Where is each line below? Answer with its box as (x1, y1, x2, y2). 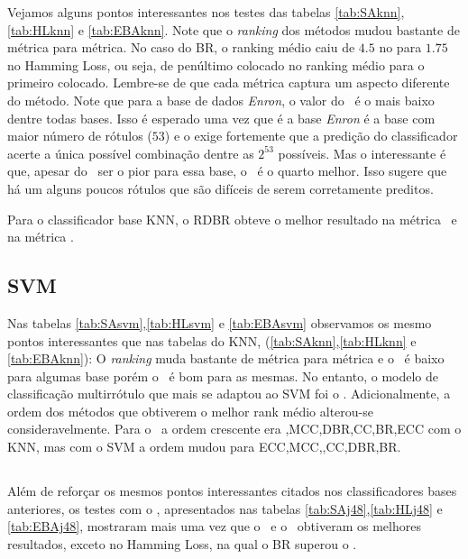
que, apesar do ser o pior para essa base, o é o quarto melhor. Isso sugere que (7, 161, 447, 180)
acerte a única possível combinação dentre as (7, 143, 254, 162)
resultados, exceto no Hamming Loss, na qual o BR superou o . (7, 534, 357, 553)
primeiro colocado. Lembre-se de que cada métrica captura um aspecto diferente (7, 73, 450, 92)
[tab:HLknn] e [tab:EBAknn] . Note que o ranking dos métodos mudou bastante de (7, 20, 460, 39)
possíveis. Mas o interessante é (278, 143, 446, 162)
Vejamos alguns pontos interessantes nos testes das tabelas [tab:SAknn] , (7, 3, 405, 21)
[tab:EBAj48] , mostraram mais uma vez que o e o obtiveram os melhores (7, 517, 421, 536)
